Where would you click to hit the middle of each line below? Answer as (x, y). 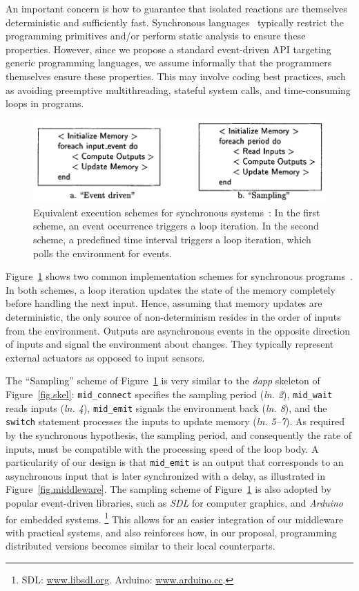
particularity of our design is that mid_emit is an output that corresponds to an (175, 462)
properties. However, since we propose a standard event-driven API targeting (168, 49)
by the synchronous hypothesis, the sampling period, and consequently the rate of (179, 434)
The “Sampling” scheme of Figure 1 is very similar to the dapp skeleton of (163, 381)
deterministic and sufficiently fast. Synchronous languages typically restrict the (175, 22)
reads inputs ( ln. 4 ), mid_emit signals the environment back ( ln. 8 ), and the (166, 407)
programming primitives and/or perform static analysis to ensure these (156, 36)
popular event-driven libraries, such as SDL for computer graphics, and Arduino (174, 502)
